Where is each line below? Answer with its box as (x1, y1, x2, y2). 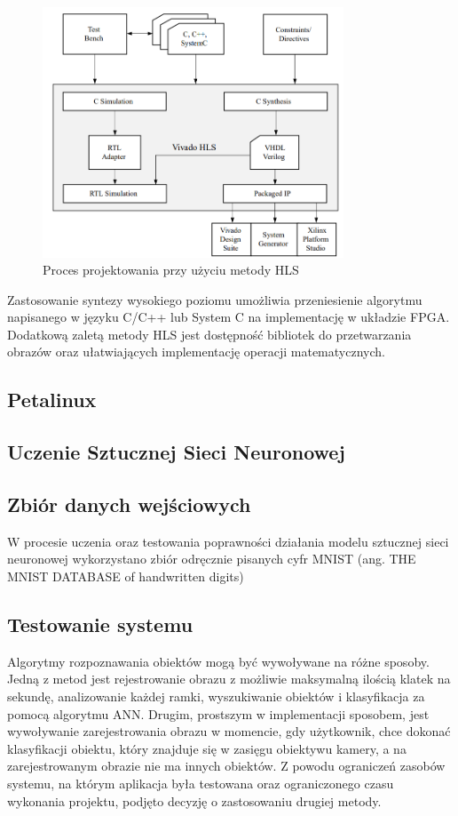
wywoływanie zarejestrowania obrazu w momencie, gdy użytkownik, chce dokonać (7, 722, 451, 740)
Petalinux (7, 386, 97, 413)
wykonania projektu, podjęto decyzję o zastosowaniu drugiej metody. (7, 791, 382, 810)
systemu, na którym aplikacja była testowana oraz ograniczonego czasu (7, 773, 394, 792)
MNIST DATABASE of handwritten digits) (7, 567, 244, 586)
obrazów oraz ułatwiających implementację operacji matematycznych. (7, 342, 385, 361)
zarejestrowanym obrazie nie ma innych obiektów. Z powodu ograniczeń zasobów (7, 756, 446, 775)
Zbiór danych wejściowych (7, 491, 251, 518)
